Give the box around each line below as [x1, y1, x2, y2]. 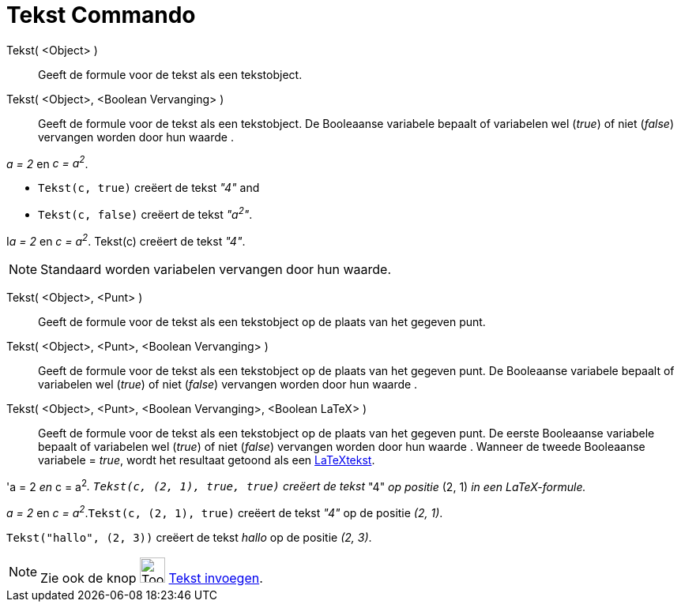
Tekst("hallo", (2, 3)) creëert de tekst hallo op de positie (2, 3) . [6, 531, 372, 545]
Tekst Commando [6, 2, 196, 28]
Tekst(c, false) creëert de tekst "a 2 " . [38, 205, 253, 222]
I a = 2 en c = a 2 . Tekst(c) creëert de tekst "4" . [6, 232, 246, 248]
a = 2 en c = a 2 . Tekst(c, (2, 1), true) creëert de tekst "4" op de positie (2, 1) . [6, 504, 443, 520]
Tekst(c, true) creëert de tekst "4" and [38, 181, 260, 195]
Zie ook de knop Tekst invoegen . [40, 570, 263, 587]
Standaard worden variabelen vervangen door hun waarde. [40, 261, 392, 277]
